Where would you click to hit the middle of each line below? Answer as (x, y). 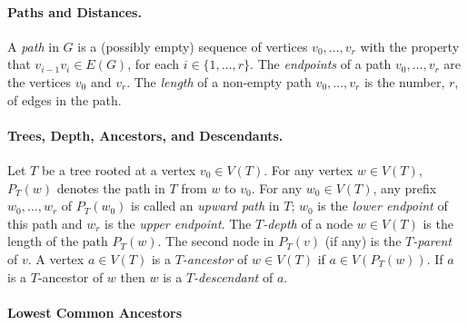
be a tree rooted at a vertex (119, 169)
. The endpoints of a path (321, 64)
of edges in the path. (65, 99)
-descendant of (234, 276)
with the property (410, 46)
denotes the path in (111, 187)
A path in (33, 46)
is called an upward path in (205, 206)
